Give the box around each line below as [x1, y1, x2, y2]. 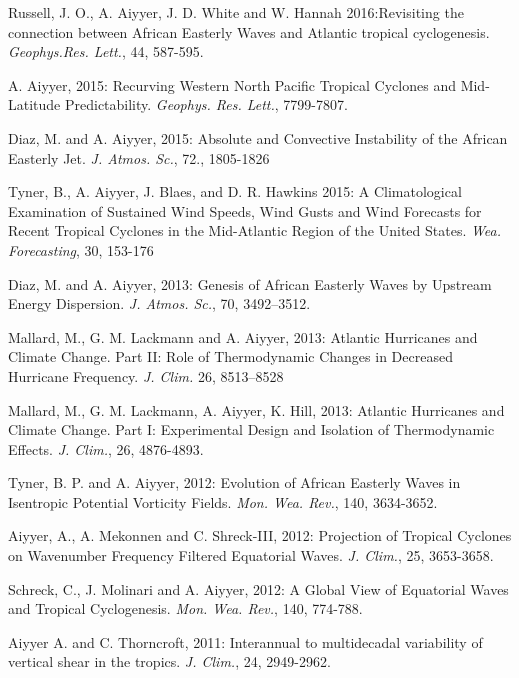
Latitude [8, 94, 61, 115]
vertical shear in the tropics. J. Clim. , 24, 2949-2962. [8, 651, 331, 672]
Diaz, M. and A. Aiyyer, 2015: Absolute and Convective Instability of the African [8, 127, 508, 148]
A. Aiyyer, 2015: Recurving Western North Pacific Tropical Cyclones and [8, 74, 456, 95]
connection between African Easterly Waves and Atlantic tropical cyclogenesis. [8, 21, 490, 42]
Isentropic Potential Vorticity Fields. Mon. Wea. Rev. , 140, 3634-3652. [8, 491, 438, 512]
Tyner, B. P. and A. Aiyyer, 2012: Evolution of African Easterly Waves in [8, 472, 461, 493]
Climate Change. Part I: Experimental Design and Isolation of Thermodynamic [8, 419, 495, 440]
